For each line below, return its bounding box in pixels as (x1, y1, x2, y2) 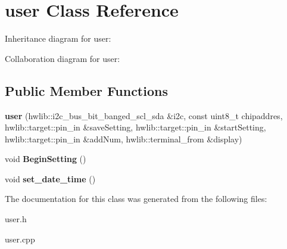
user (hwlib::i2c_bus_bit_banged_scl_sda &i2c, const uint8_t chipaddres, (5, 109, 283, 122)
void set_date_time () (5, 172, 96, 185)
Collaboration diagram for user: (5, 52, 120, 64)
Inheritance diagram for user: (5, 32, 111, 45)
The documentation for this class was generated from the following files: (5, 192, 267, 205)
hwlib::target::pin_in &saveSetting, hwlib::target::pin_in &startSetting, (5, 121, 266, 133)
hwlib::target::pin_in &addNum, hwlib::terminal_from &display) (5, 132, 242, 145)
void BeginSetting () (5, 152, 86, 165)
